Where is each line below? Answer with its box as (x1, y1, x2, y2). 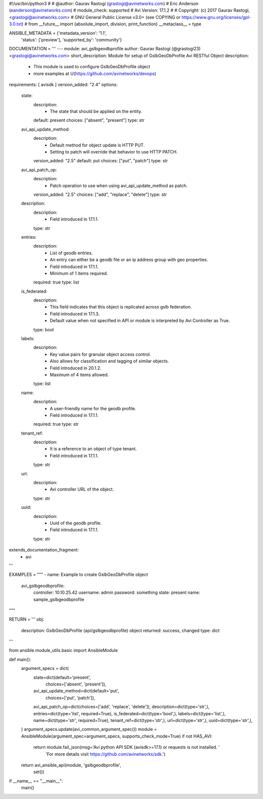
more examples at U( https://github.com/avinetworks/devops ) (33, 71, 156, 76)
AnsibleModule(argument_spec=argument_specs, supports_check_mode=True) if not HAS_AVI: (21, 733, 213, 739)
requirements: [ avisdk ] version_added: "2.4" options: (9, 81, 118, 87)
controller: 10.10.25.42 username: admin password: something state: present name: (33, 590, 201, 595)
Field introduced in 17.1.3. (50, 311, 100, 317)
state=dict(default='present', (33, 674, 91, 680)
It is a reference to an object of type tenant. (50, 446, 137, 452)
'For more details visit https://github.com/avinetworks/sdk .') (45, 751, 166, 757)
